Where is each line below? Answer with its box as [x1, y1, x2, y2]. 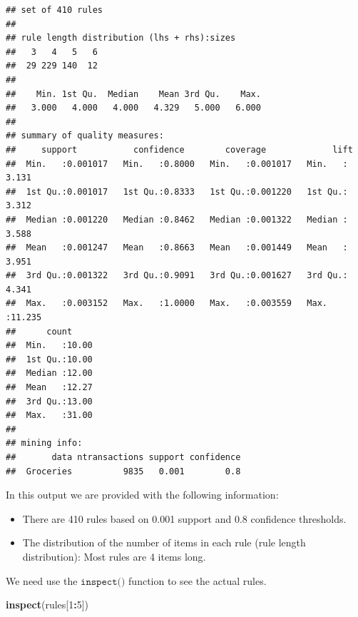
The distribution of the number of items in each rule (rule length [22, 535, 306, 550]
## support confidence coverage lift [6, 144, 353, 155]
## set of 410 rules [6, 5, 103, 15]
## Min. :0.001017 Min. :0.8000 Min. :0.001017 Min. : [6, 158, 348, 169]
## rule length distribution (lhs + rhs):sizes [6, 33, 236, 44]
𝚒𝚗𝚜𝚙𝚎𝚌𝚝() [81, 576, 126, 587]
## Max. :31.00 [6, 410, 93, 421]
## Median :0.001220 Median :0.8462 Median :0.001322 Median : [6, 214, 348, 225]
